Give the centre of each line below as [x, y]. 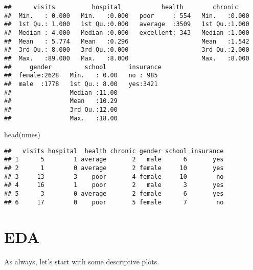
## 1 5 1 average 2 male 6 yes [114, 160]
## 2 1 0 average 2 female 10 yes [114, 168]
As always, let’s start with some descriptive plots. [82, 261]
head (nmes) [22, 134]
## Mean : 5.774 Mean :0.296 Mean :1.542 [127, 41]
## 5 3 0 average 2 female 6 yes [114, 194]
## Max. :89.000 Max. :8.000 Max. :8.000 [127, 58]
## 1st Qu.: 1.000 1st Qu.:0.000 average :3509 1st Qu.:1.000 [127, 24]
